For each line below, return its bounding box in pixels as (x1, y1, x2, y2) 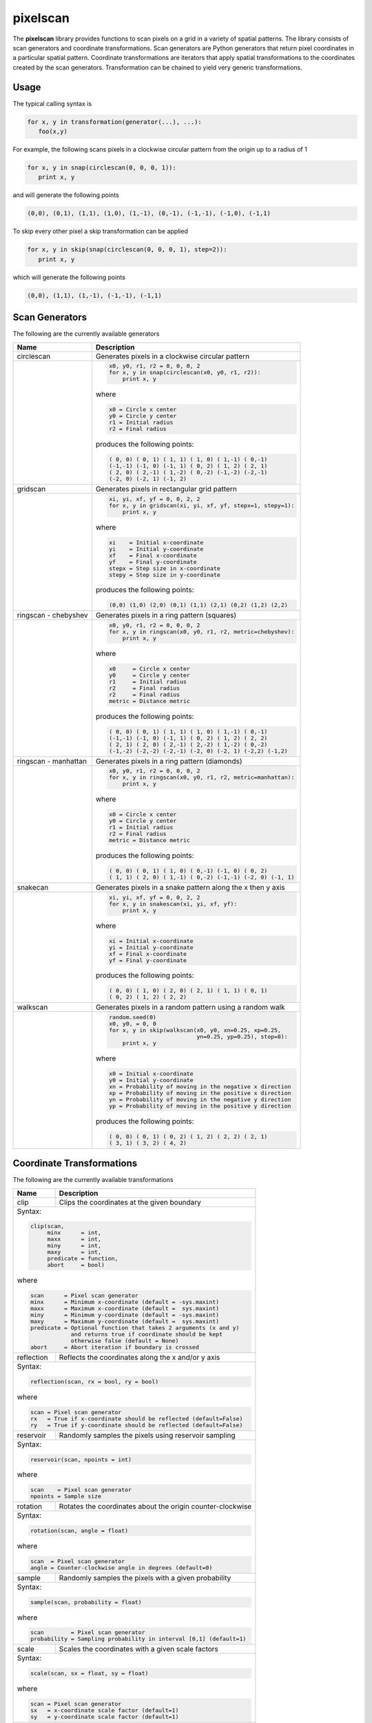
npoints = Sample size (30, 1493, 101, 1500)
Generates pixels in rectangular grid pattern (95, 484, 237, 493)
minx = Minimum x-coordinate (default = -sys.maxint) (30, 1298, 220, 1306)
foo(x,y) (38, 128, 68, 135)
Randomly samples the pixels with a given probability (59, 1573, 231, 1582)
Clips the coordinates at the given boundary (59, 1197, 201, 1207)
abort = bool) (47, 1261, 105, 1269)
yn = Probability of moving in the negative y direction (109, 1096, 291, 1103)
